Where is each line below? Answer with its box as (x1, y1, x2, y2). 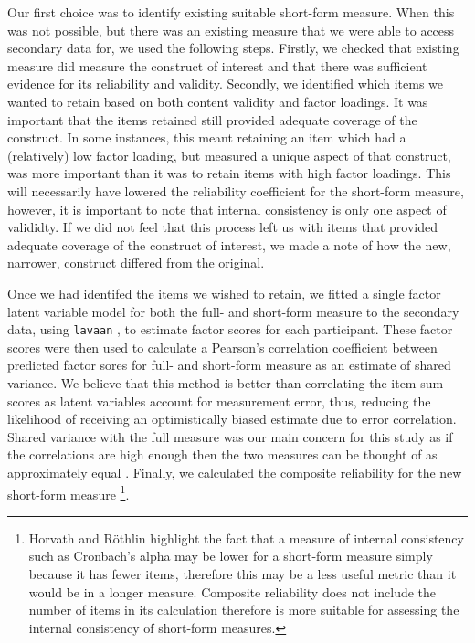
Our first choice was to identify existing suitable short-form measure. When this (7, 3, 455, 21)
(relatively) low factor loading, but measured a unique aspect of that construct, (7, 145, 451, 164)
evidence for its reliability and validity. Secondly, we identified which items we (7, 74, 444, 93)
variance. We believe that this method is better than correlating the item (7, 373, 417, 392)
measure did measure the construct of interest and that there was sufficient (7, 56, 427, 75)
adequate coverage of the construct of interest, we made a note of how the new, (7, 235, 451, 254)
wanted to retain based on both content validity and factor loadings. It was (7, 91, 428, 111)
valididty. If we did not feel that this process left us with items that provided (7, 217, 438, 237)
